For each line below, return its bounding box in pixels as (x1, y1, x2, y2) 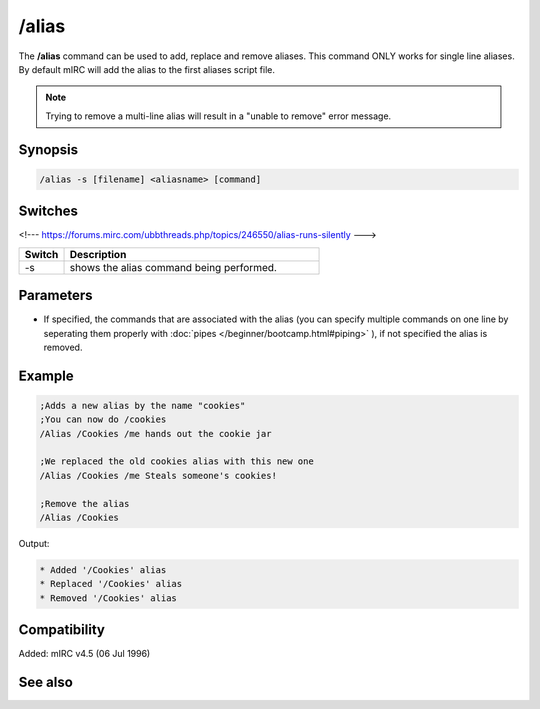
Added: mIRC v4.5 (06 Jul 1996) (18, 648, 151, 660)
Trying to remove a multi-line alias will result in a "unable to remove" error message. (45, 110, 392, 122)
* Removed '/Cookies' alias (39, 592, 177, 604)
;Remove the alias (39, 498, 130, 509)
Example (18, 367, 74, 384)
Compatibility (18, 621, 105, 639)
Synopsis (18, 141, 79, 158)
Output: (18, 538, 50, 550)
